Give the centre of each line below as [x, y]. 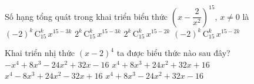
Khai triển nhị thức [40, 53]
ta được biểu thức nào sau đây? [173, 53]
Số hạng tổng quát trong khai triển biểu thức [86, 16]
